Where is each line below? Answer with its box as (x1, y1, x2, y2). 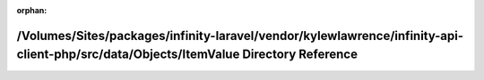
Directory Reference (242, 47, 359, 62)
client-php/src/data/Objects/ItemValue (16, 47, 240, 62)
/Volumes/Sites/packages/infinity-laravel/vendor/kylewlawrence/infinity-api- (16, 28, 464, 44)
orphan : (16, 5, 48, 15)
